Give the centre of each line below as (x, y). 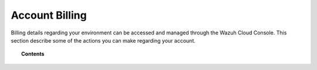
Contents (33, 54)
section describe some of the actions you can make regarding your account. (103, 40)
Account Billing (49, 15)
